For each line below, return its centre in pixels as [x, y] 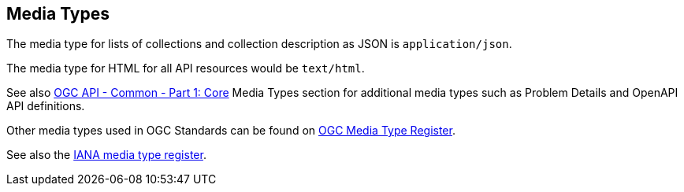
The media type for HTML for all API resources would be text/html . [186, 68]
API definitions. [46, 106]
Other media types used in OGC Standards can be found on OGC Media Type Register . [231, 131]
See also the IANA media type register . [106, 155]
